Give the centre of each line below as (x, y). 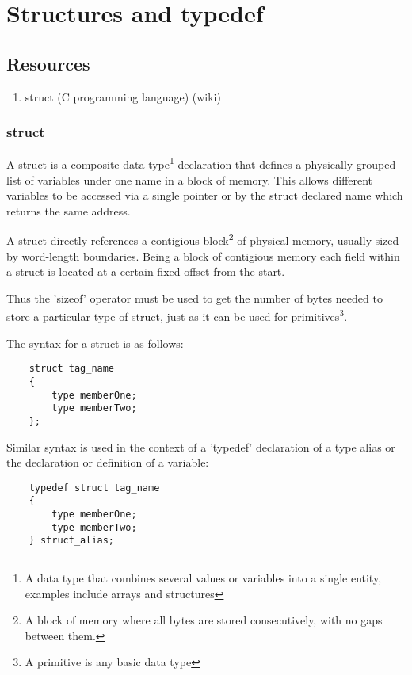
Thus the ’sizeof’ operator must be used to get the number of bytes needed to (195, 297)
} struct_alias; (72, 541)
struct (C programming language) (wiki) (123, 96)
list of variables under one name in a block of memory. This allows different (190, 179)
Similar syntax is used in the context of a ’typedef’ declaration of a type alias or (201, 446)
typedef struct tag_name (94, 488)
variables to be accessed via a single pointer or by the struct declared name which (205, 195)
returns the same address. (69, 210)
